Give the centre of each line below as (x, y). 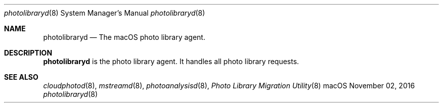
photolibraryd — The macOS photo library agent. (124, 37)
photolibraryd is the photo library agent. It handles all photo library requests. (171, 61)
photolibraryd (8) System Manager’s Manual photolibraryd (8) (105, 13)
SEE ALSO (21, 77)
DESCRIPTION (28, 53)
